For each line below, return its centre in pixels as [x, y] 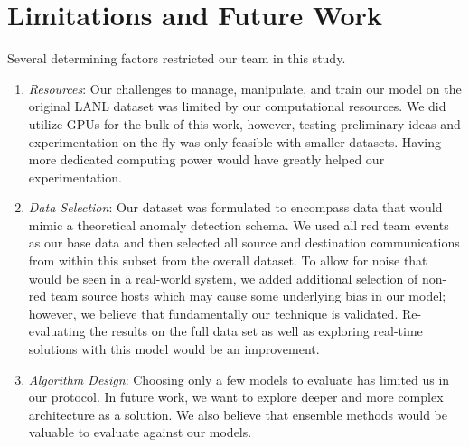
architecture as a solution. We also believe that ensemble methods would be [238, 414]
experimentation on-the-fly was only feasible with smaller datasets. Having [235, 141]
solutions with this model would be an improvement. [174, 349]
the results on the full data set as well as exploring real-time [256, 331]
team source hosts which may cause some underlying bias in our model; [248, 296]
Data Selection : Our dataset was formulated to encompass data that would [235, 207]
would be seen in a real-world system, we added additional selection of [223, 278]
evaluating [57, 331]
